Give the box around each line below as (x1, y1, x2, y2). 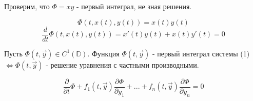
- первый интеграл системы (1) (152, 48, 250, 58)
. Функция (87, 48, 120, 58)
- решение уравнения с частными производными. (46, 59, 199, 70)
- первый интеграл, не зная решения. (76, 1, 192, 11)
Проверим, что (4, 1, 50, 11)
